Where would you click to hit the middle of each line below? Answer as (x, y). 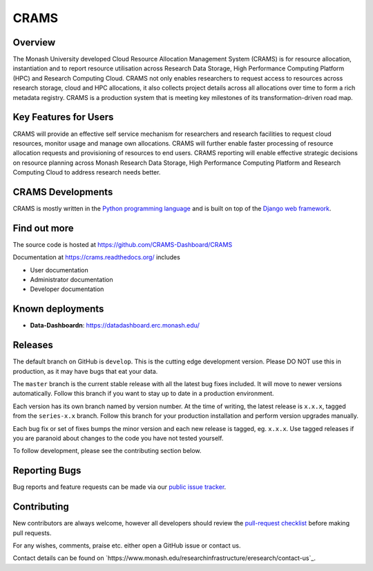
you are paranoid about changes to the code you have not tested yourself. (118, 439)
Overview (34, 42)
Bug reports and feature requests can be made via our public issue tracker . (119, 487)
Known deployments (58, 309)
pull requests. (32, 533)
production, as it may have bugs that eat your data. (85, 371)
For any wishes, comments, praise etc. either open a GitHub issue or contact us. (127, 545)
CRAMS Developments (63, 192)
